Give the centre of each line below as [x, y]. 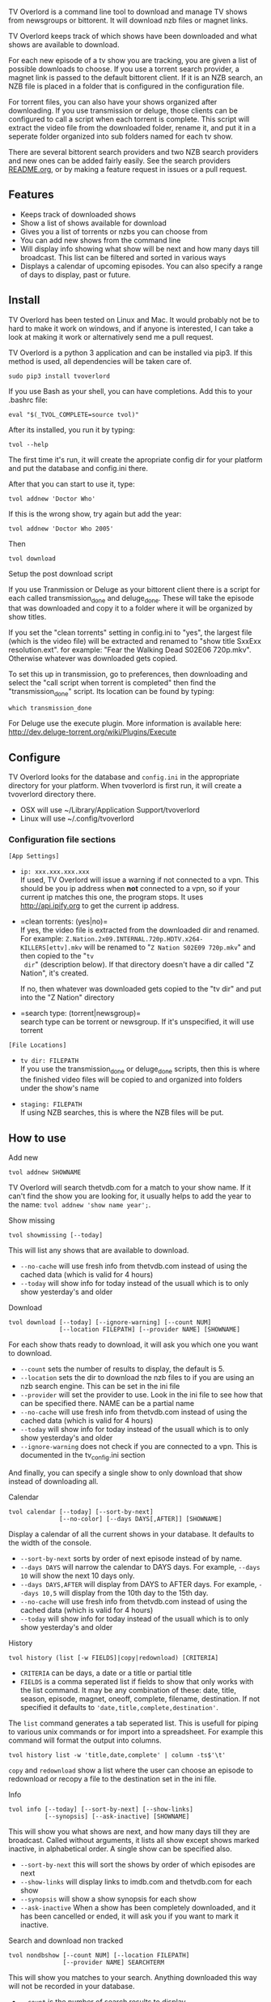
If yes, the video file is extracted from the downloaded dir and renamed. [140, 930]
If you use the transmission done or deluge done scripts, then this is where [140, 1070]
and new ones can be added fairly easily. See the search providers [119, 161]
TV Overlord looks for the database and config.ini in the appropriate [124, 777]
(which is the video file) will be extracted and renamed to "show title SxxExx [135, 641]
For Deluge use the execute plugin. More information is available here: [125, 723]
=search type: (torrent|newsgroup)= [80, 1014]
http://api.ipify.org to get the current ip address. [100, 906]
